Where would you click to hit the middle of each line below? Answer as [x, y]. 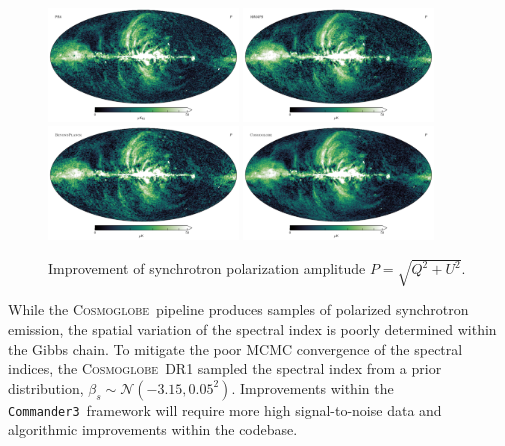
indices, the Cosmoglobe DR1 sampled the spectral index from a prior [225, 368]
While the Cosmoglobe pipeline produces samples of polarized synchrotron [238, 309]
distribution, [46, 387]
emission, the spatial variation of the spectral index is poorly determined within [252, 329]
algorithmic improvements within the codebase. [153, 429]
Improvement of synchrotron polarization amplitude [207, 268]
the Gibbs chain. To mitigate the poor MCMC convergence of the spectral [235, 348]
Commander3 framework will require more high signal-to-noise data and [225, 409]
